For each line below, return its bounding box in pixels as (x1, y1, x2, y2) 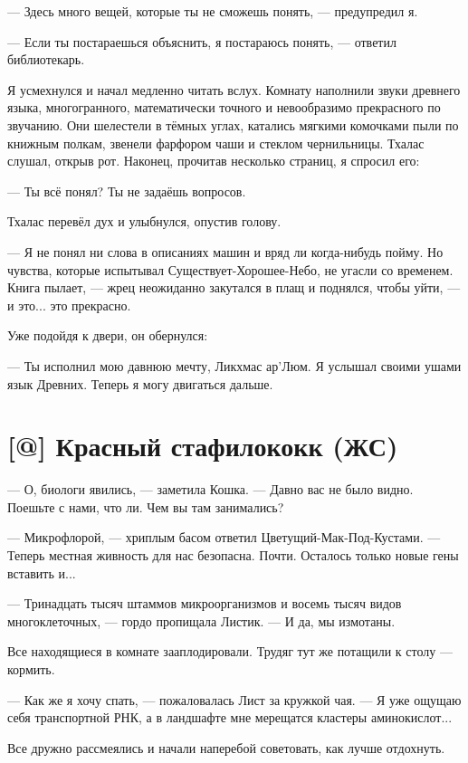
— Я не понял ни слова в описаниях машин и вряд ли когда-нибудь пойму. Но (7, 242, 444, 261)
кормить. (7, 659, 55, 678)
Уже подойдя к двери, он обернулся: (7, 326, 208, 345)
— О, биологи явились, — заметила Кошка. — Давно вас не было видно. (7, 480, 414, 499)
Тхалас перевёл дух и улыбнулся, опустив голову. (7, 212, 282, 231)
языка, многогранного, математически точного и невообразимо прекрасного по (7, 98, 441, 117)
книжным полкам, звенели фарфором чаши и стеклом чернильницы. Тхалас (7, 133, 425, 152)
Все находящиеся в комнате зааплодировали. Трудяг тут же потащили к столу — (7, 642, 453, 661)
